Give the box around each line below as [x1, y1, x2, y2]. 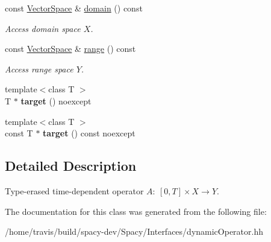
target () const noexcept [43, 127, 135, 139]
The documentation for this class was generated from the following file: [5, 205, 267, 217]
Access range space [5, 62, 73, 75]
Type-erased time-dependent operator [5, 184, 144, 197]
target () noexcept [20, 94, 92, 107]
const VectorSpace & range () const [5, 42, 136, 55]
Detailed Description [5, 156, 137, 175]
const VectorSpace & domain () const [5, 2, 143, 14]
